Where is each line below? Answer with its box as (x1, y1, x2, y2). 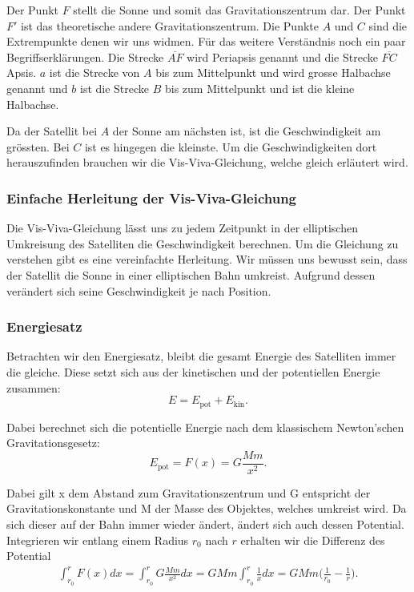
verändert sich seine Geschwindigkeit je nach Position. (6, 282, 271, 299)
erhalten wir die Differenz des (240, 531, 385, 548)
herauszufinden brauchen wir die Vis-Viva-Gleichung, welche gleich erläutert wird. (6, 154, 408, 171)
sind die (368, 17, 408, 34)
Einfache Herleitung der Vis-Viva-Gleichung (6, 187, 297, 207)
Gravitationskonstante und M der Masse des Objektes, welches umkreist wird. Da (6, 500, 407, 517)
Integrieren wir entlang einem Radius (6, 531, 189, 548)
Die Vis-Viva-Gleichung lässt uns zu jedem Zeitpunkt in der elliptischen (6, 219, 358, 236)
